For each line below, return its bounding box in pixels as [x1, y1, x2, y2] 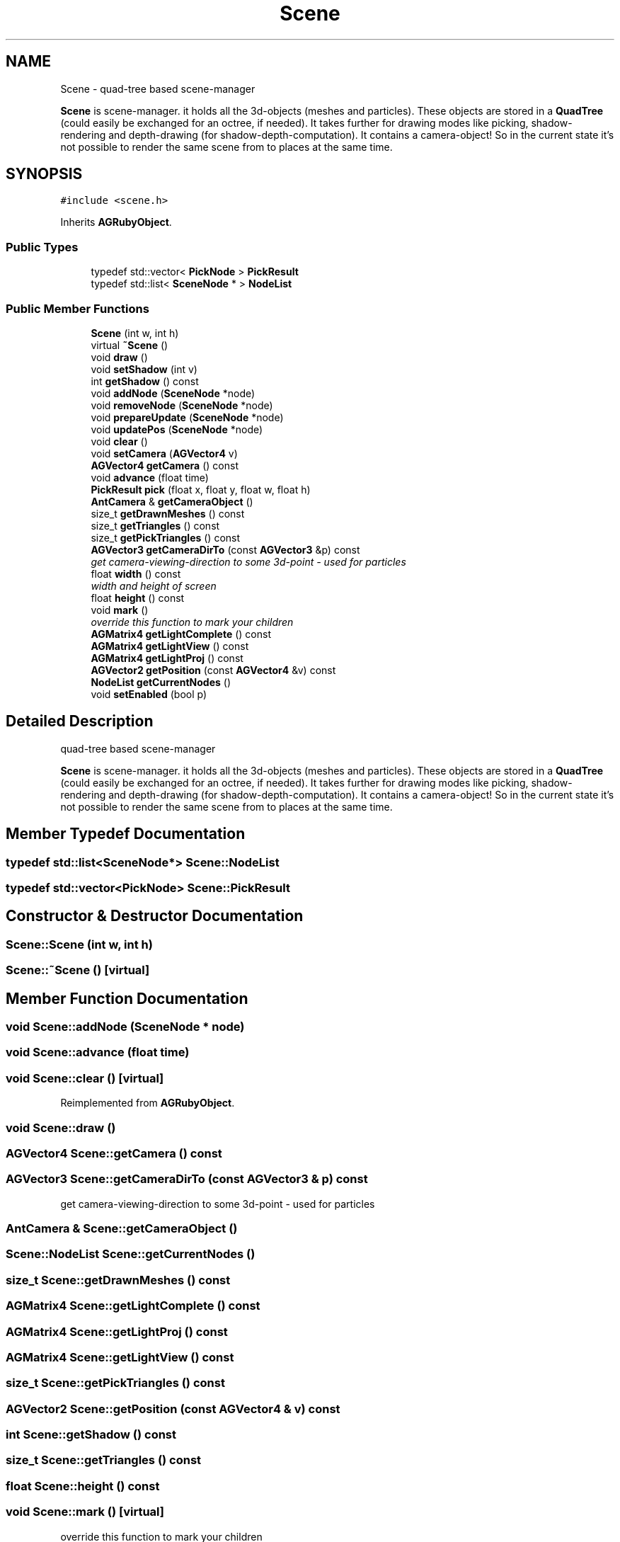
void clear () [91, 435, 148, 447]
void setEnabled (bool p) [91, 687, 207, 700]
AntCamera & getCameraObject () [91, 495, 253, 508]
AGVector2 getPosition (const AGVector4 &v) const [91, 663, 336, 676]
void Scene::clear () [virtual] [6, 1070, 164, 1085]
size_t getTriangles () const [91, 519, 220, 532]
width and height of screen [91, 579, 217, 592]
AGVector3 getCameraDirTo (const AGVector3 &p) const [91, 543, 360, 556]
